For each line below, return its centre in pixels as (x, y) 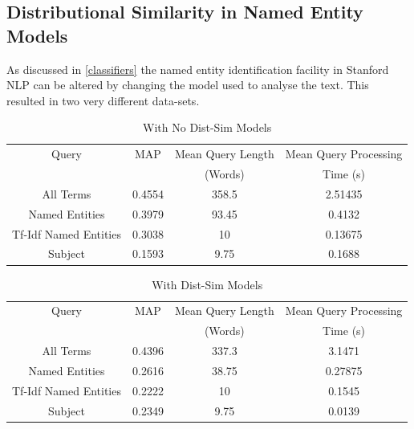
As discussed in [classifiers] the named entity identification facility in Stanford (198, 69)
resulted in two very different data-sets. (103, 100)
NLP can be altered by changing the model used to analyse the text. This (188, 85)
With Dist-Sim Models (207, 284)
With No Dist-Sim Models (207, 127)
